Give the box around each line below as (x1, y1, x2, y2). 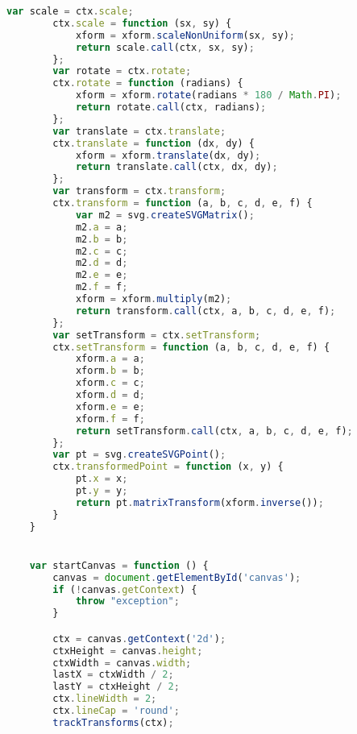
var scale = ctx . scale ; (6, 6, 134, 17)
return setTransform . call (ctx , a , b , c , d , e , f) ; (75, 425, 353, 437)
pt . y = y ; (75, 485, 128, 496)
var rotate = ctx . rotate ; (52, 65, 192, 77)
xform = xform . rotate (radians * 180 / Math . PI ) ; (75, 89, 342, 102)
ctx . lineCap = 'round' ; (52, 705, 180, 717)
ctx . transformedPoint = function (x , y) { (52, 461, 284, 473)
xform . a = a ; (75, 353, 145, 365)
